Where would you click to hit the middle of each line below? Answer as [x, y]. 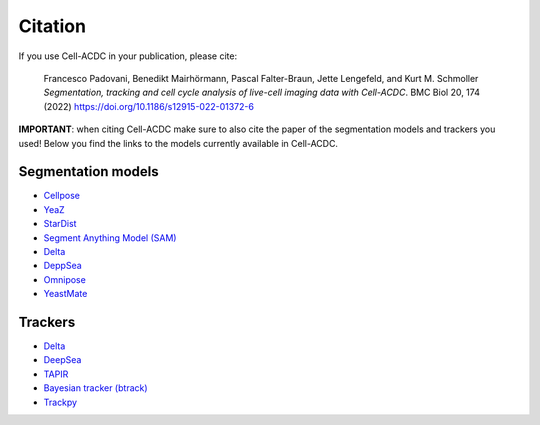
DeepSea [62, 360]
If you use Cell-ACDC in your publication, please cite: [128, 56]
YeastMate [65, 294]
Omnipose [65, 279]
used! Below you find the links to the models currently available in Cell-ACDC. [178, 143]
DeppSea [62, 266]
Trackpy [60, 402]
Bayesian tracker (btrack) [96, 388]
